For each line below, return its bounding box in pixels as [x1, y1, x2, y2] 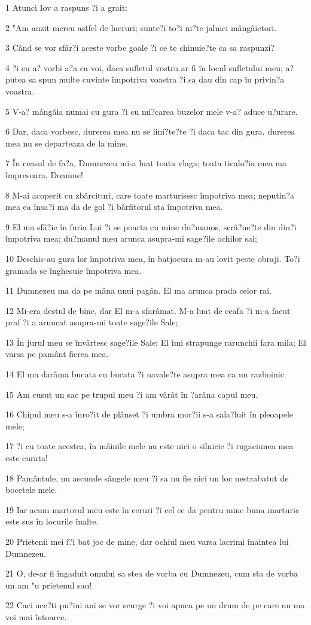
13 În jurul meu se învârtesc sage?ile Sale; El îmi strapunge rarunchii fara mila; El [5, 336, 306, 348]
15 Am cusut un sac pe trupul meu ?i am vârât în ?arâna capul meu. [5, 388, 258, 400]
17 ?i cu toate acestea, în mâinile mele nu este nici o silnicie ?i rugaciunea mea [5, 440, 294, 452]
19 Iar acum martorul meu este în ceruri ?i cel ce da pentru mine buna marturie [5, 503, 300, 516]
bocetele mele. [5, 483, 57, 496]
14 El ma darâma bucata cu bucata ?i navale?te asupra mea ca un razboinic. [5, 368, 286, 380]
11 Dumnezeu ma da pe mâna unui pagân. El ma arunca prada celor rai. [5, 284, 272, 297]
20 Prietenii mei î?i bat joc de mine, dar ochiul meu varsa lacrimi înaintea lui [5, 535, 289, 547]
